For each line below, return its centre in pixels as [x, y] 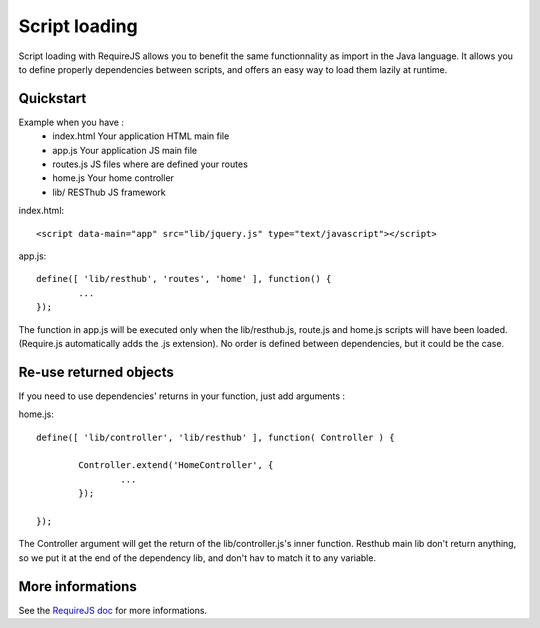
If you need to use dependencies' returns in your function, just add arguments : [181, 396]
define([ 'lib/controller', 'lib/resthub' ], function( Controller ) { [215, 437]
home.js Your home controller [113, 178]
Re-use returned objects [96, 371]
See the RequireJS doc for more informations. [113, 610]
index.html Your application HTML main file [141, 136]
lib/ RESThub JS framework [109, 192]
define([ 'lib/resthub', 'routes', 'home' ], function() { [184, 279]
